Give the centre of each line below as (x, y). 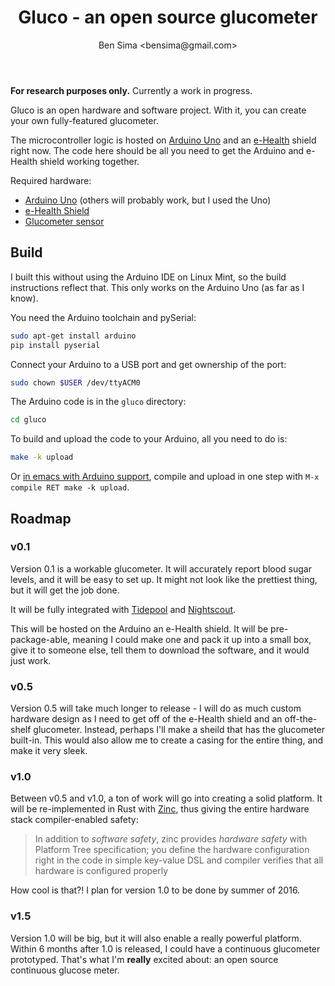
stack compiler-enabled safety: (74, 820)
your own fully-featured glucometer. (84, 120)
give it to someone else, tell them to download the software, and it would (160, 650)
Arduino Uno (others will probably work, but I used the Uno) (148, 200)
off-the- (301, 719)
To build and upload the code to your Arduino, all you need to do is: (149, 439)
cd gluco (28, 420)
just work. (31, 660)
